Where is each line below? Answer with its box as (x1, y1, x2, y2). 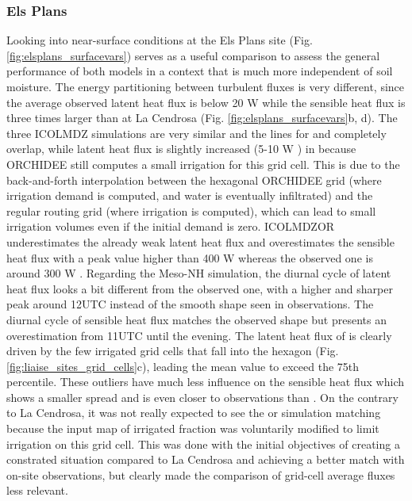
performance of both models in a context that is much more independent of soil (6, 63, 393, 79)
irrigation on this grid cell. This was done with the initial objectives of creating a (6, 435, 400, 452)
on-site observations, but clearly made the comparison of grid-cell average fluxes (6, 466, 395, 483)
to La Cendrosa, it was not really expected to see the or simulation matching (6, 404, 381, 421)
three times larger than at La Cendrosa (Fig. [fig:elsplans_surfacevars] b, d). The (6, 109, 398, 126)
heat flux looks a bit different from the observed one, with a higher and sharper (6, 280, 393, 296)
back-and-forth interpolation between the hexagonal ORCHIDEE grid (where (6, 171, 382, 188)
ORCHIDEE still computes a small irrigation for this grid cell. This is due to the (6, 155, 400, 172)
